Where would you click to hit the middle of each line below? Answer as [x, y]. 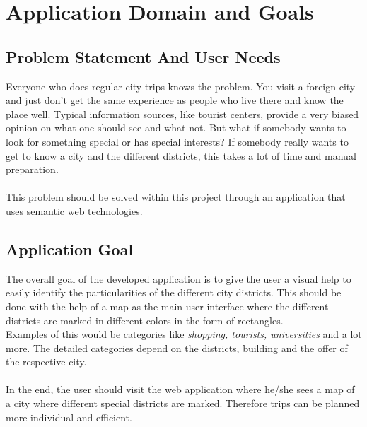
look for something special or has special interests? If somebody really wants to [177, 141]
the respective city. [46, 362]
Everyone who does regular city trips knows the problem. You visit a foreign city [181, 86]
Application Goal [70, 248]
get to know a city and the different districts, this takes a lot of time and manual [181, 155]
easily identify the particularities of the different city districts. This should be [174, 292]
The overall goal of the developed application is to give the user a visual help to [179, 278]
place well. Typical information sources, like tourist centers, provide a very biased [182, 113]
